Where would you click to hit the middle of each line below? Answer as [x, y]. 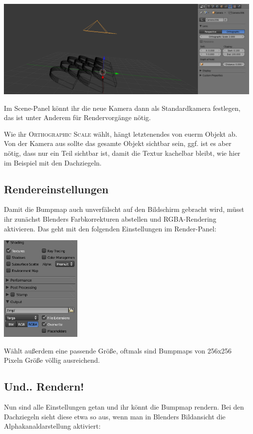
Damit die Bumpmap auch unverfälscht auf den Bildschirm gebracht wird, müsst [124, 209]
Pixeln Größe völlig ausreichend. [52, 360]
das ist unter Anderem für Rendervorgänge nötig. [77, 117]
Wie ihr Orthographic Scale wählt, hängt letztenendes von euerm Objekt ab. [121, 134]
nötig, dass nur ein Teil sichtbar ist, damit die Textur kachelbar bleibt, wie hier [122, 153]
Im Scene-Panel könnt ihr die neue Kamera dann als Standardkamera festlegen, [122, 108]
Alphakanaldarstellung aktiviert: [52, 426]
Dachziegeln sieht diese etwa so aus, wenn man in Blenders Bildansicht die [115, 416]
